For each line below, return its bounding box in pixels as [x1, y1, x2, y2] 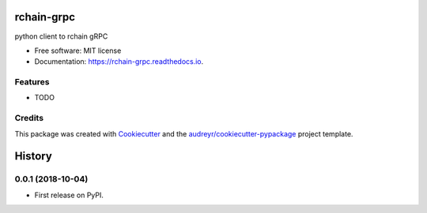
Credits [14, 113, 43, 124]
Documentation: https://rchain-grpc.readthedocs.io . [34, 57, 204, 66]
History [14, 150, 53, 163]
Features [14, 77, 50, 88]
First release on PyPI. [34, 190, 104, 200]
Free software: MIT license [34, 46, 122, 55]
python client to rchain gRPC [14, 32, 108, 41]
